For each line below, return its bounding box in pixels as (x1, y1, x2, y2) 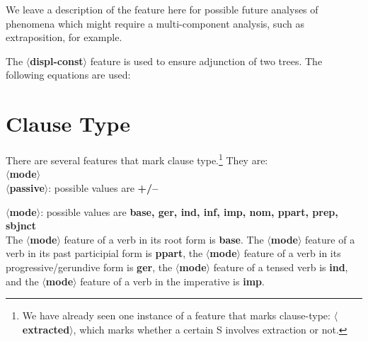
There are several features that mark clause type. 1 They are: (6, 151, 268, 167)
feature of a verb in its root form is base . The (64, 232, 264, 246)
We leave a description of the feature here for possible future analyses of (6, 2, 318, 16)
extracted (22, 321, 70, 336)
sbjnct (6, 218, 37, 233)
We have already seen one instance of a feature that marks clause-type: (22, 308, 330, 323)
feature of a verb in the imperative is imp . (80, 273, 265, 288)
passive (9, 180, 45, 195)
